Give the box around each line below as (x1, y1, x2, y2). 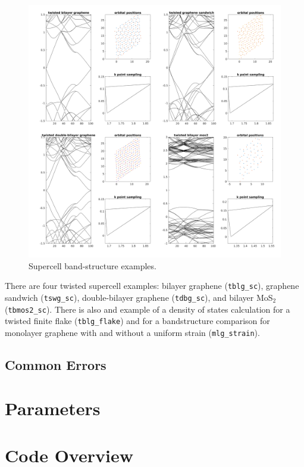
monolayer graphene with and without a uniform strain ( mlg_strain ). (5, 326, 260, 338)
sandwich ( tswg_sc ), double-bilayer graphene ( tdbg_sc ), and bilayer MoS (5, 291, 273, 303)
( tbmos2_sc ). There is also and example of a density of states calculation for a (5, 303, 290, 315)
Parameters (5, 396, 101, 421)
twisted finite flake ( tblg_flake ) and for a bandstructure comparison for (5, 315, 270, 327)
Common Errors (5, 355, 106, 373)
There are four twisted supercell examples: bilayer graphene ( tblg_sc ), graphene (5, 279, 299, 292)
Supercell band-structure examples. (29, 259, 156, 272)
